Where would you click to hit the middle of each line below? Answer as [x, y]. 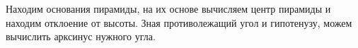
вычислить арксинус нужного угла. [81, 36]
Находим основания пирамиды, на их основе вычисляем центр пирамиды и [168, 8]
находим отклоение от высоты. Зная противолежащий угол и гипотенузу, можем [179, 22]
